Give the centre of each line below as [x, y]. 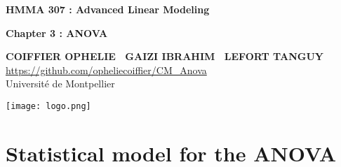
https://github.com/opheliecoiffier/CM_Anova [106, 70]
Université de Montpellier [60, 83]
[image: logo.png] [48, 106]
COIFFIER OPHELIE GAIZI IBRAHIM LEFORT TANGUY [165, 56]
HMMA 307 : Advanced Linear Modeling [108, 9]
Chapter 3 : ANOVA [57, 32]
